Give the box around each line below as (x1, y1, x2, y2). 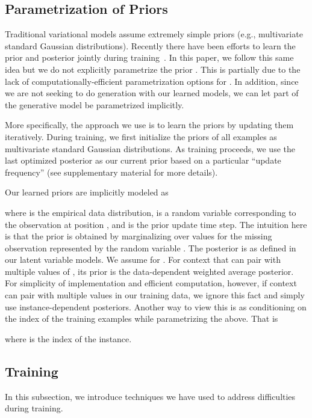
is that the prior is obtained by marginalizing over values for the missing (5, 230, 272, 242)
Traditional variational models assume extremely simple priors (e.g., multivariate (5, 28, 303, 40)
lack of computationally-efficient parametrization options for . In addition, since (5, 75, 299, 87)
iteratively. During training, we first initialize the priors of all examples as (5, 130, 277, 143)
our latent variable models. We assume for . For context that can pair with (5, 253, 281, 266)
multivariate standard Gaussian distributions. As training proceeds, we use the (5, 142, 295, 155)
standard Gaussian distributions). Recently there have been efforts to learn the (5, 39, 296, 52)
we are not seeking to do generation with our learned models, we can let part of (5, 87, 299, 99)
